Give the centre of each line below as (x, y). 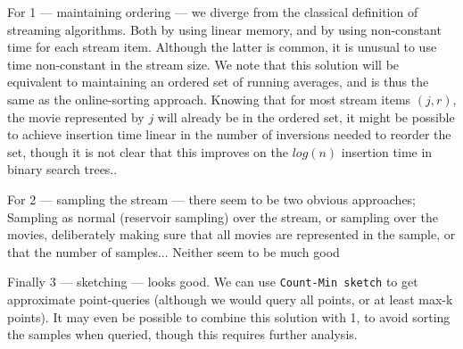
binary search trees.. (62, 169)
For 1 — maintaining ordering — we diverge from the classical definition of (213, 12)
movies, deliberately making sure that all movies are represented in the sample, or (231, 234)
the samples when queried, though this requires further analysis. (182, 334)
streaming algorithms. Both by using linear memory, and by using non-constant (224, 29)
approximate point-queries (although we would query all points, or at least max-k (230, 299)
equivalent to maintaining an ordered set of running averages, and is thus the (218, 82)
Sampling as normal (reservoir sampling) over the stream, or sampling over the (223, 216)
